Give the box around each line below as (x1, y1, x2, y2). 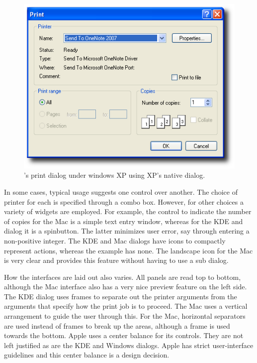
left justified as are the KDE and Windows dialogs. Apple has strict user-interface (4, 340, 254, 350)
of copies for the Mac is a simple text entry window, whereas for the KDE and (4, 216, 243, 226)
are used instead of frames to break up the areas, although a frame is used (4, 320, 230, 331)
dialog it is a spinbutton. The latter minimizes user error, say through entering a (4, 226, 250, 236)
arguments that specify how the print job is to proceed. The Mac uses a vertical (4, 301, 248, 311)
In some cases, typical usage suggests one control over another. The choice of (4, 186, 238, 197)
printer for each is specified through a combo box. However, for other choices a (4, 196, 244, 207)
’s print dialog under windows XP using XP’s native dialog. (24, 170, 205, 180)
